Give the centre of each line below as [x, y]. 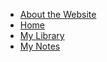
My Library [42, 35]
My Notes [40, 46]
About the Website [58, 14]
